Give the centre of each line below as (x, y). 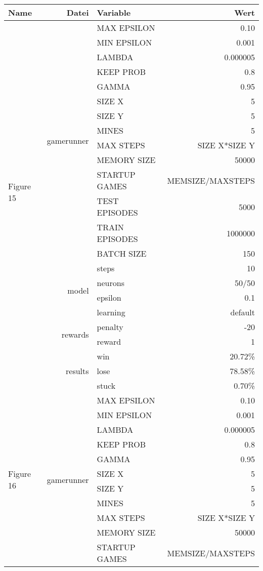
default (243, 312)
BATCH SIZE (122, 253)
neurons (111, 283)
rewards (75, 334)
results (77, 371)
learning (111, 312)
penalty (110, 327)
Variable (114, 12)
